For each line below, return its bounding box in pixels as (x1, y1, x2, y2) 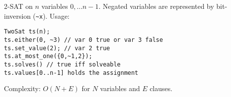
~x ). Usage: (36, 10, 70, 21)
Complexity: (4, 83, 41, 94)
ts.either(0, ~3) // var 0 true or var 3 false (4, 36, 163, 43)
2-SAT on (4, 1, 33, 11)
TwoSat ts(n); (4, 28, 50, 35)
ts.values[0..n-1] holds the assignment (4, 69, 139, 76)
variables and (100, 83, 140, 94)
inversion (4, 10, 31, 21)
